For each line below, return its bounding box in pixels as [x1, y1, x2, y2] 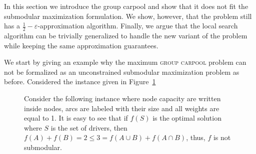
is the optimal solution [152, 113, 221, 123]
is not [213, 132, 231, 143]
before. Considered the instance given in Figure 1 [4, 76, 156, 87]
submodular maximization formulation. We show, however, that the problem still [4, 10, 252, 21]
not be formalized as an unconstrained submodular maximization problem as [4, 66, 239, 77]
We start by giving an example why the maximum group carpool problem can [4, 57, 246, 67]
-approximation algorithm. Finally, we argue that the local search [37, 20, 238, 31]
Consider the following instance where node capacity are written [24, 93, 221, 103]
